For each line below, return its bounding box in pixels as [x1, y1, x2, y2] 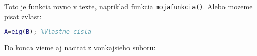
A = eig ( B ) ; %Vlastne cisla [4, 28, 91, 36]
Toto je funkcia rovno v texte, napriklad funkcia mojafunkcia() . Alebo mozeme [4, 1, 253, 11]
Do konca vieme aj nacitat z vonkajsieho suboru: [4, 42, 156, 53]
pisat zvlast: [4, 11, 42, 21]
